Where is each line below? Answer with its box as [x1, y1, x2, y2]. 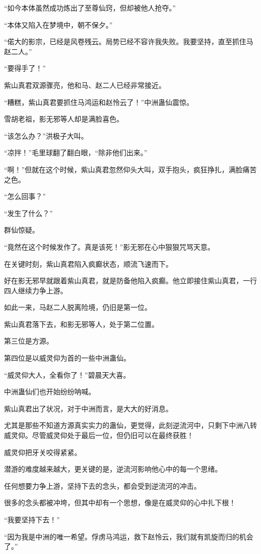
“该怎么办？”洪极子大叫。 [4, 130, 88, 141]
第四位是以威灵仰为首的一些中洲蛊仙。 [4, 353, 130, 363]
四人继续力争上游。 [4, 285, 67, 295]
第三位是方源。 [4, 336, 53, 346]
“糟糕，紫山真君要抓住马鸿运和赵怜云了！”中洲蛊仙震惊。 [4, 96, 194, 107]
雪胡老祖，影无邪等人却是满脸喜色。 [4, 114, 123, 124]
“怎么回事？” [4, 191, 46, 201]
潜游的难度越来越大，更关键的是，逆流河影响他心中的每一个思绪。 [4, 464, 222, 474]
